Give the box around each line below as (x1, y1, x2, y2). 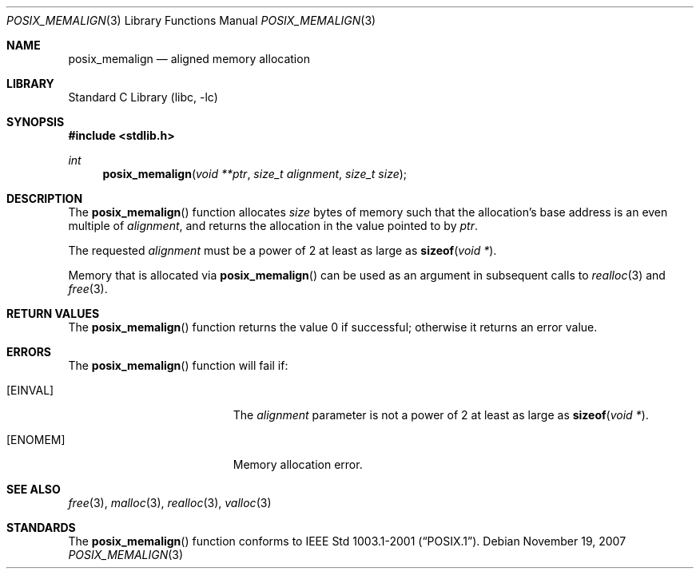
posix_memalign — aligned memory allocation (68, 52, 310, 65)
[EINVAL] (6, 383, 54, 397)
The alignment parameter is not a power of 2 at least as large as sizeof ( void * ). (233, 408, 649, 422)
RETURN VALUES (6, 307, 100, 320)
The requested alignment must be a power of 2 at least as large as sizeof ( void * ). (68, 244, 497, 257)
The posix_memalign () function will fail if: (68, 359, 288, 372)
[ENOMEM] (6, 433, 66, 446)
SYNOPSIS (6, 115, 65, 129)
